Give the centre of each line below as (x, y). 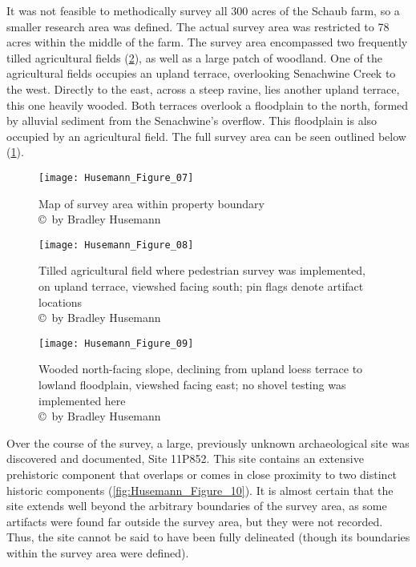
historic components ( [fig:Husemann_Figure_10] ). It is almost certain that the (200, 490)
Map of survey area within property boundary (151, 203)
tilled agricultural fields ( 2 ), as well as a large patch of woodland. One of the (194, 57)
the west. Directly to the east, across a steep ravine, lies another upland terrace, (203, 88)
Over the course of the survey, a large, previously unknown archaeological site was (208, 442)
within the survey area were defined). (98, 553)
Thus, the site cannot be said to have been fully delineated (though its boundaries (208, 537)
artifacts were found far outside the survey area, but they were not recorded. (195, 521)
